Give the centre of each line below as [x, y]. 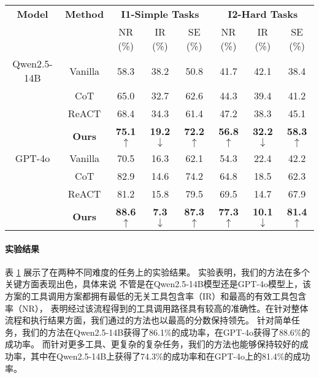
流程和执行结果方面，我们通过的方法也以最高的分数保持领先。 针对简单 [148, 320]
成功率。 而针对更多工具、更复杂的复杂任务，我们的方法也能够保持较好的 [152, 344]
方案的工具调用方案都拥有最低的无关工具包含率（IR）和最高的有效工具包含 [156, 295]
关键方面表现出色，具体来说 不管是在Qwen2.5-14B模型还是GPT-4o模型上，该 [158, 284]
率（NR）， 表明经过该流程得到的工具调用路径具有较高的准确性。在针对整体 [157, 308]
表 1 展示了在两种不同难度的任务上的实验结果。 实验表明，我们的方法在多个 [157, 272]
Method [85, 14]
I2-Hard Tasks [263, 14]
